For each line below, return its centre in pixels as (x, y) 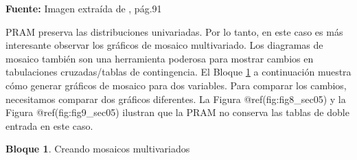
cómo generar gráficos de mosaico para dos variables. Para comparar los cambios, (176, 85)
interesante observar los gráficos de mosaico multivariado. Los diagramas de (164, 45)
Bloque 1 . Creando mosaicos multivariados (98, 149)
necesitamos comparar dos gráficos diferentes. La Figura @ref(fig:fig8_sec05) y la (176, 99)
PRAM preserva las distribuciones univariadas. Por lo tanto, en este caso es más (174, 31)
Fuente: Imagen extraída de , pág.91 (84, 8)
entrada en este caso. (49, 125)
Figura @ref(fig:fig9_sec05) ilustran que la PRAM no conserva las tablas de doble (177, 112)
